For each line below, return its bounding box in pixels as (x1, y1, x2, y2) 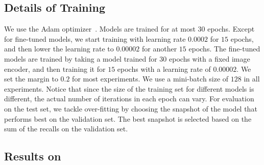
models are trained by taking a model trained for (4, 53, 157, 64)
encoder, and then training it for (4, 63, 106, 74)
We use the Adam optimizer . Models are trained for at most (4, 23, 196, 34)
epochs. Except (207, 23, 255, 34)
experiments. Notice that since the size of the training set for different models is (4, 83, 254, 94)
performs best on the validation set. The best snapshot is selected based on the (4, 113, 252, 124)
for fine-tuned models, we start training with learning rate (4, 33, 186, 44)
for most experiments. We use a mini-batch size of (72, 73, 229, 84)
